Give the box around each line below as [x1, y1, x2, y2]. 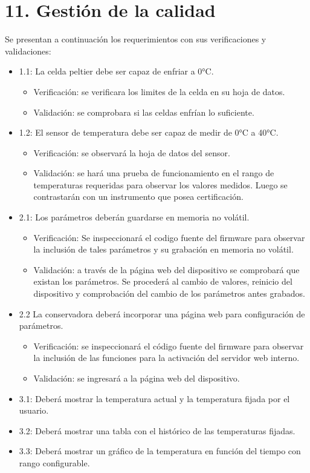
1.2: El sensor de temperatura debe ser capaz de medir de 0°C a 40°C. [19, 126, 279, 139]
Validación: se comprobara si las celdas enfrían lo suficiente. [33, 105, 254, 118]
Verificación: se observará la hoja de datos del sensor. [33, 146, 230, 159]
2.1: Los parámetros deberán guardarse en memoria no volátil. [19, 211, 250, 223]
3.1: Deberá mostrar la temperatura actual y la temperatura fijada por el [19, 392, 290, 405]
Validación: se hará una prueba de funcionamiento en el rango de [33, 167, 274, 179]
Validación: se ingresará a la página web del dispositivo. [33, 372, 240, 384]
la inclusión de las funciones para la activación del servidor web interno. [33, 351, 300, 364]
